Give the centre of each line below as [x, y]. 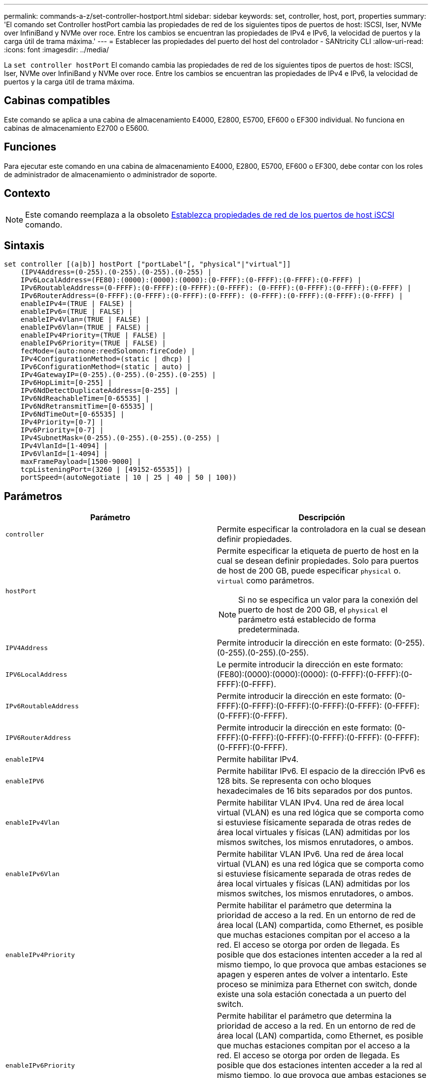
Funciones [30, 147]
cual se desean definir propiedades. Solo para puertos [318, 561]
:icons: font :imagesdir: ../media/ [56, 50]
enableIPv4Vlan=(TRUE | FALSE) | [85, 320]
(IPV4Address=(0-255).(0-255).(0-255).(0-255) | [116, 272]
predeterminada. [269, 630]
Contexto [27, 193]
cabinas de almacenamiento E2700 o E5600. [76, 128]
